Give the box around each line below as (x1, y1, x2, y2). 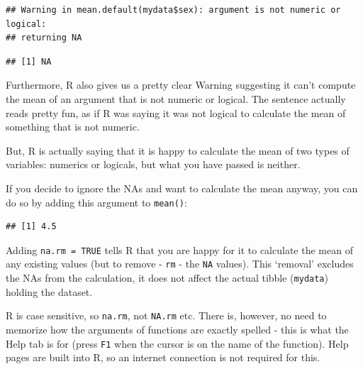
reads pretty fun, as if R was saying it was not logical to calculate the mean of (6, 105, 346, 120)
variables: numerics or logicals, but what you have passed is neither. (6, 157, 301, 172)
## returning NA (6, 33, 82, 43)
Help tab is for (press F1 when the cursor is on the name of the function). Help (6, 336, 349, 351)
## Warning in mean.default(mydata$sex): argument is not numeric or (6, 5, 341, 15)
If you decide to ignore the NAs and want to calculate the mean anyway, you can (6, 180, 358, 195)
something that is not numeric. (6, 119, 140, 134)
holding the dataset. (6, 284, 93, 299)
